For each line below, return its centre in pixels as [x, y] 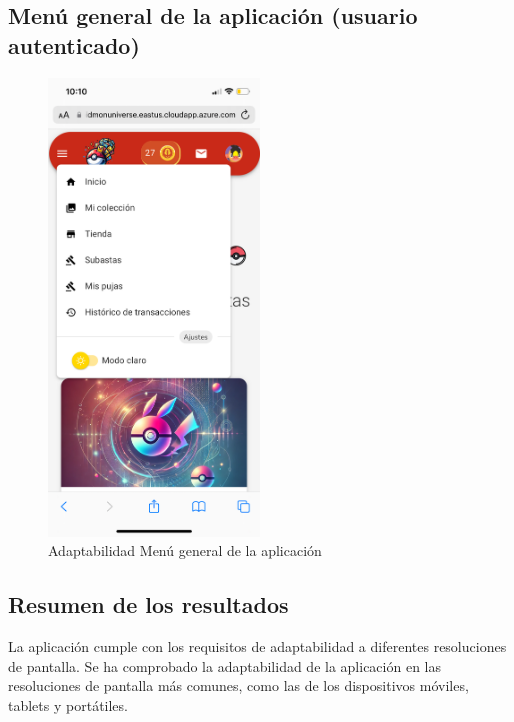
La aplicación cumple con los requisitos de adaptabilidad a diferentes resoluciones [257, 645]
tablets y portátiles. [68, 704]
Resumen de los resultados [148, 604]
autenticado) [74, 44]
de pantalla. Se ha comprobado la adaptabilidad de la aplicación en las [224, 665]
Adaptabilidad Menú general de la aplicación [185, 550]
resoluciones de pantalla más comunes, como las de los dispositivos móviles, [238, 685]
